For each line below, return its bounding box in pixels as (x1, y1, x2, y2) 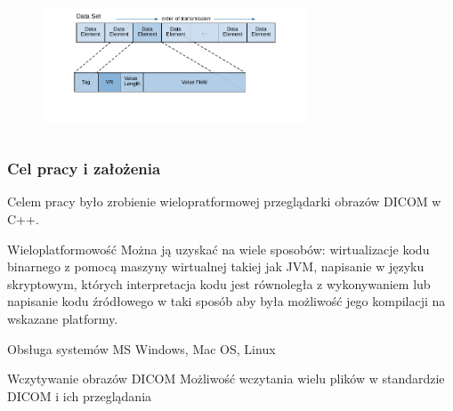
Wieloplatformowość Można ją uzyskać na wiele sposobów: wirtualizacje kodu (7, 239, 430, 258)
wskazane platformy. (7, 309, 118, 327)
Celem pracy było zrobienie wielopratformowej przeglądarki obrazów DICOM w (7, 192, 441, 211)
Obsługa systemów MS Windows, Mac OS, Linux (7, 339, 276, 358)
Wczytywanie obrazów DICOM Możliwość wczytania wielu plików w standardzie (7, 369, 445, 388)
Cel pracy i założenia (7, 157, 161, 180)
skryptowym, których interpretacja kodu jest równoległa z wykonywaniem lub (7, 274, 431, 293)
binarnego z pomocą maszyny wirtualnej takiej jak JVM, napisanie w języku (7, 257, 425, 276)
